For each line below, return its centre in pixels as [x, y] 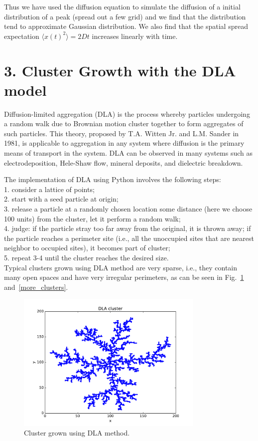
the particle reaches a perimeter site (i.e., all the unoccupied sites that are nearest [129, 238]
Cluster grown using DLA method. [77, 433]
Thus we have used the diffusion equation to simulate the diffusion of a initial [122, 6]
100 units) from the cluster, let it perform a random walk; [92, 218]
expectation [22, 36]
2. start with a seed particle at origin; [61, 199]
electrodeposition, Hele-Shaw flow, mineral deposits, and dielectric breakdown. [124, 162]
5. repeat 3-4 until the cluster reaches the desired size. [86, 257]
